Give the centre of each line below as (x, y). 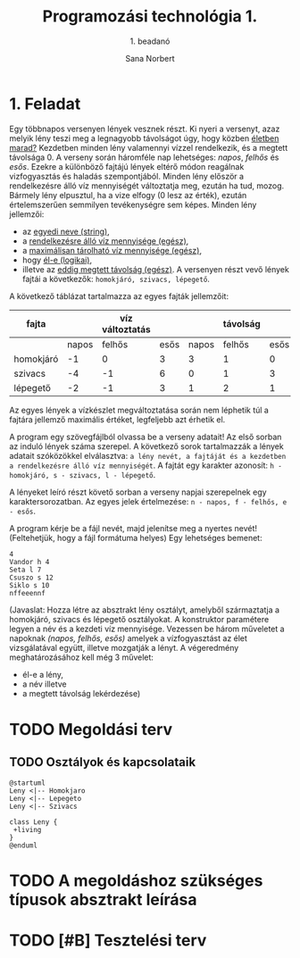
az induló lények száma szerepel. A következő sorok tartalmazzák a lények (146, 446)
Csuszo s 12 (31, 578)
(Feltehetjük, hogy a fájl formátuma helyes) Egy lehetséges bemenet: (136, 537)
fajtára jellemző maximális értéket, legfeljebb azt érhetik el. (117, 419)
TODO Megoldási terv (91, 729)
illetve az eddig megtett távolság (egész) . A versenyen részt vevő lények (156, 269)
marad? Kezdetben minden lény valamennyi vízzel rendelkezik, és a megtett (149, 147)
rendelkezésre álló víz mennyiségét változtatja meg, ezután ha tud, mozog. (147, 186)
